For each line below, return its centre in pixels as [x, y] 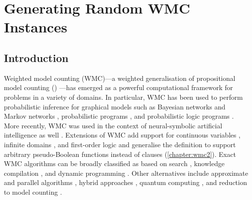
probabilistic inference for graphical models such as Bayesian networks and [115, 106]
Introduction [36, 57]
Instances [36, 27]
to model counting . [33, 192]
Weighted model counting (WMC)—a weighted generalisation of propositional [120, 78]
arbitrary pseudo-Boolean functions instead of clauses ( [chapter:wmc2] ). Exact [120, 154]
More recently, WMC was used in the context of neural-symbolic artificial [113, 125]
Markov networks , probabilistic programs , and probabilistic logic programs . [119, 116]
